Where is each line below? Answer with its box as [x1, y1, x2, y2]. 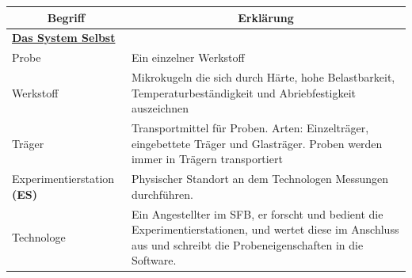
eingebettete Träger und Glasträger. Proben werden [131, 135, 383, 151]
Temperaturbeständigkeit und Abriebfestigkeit [131, 84, 357, 101]
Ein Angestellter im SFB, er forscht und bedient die [131, 205, 383, 222]
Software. [131, 252, 177, 268]
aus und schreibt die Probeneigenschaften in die [131, 236, 364, 253]
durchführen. [131, 185, 193, 202]
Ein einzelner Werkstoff [131, 49, 245, 66]
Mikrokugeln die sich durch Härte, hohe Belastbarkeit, [131, 69, 395, 86]
